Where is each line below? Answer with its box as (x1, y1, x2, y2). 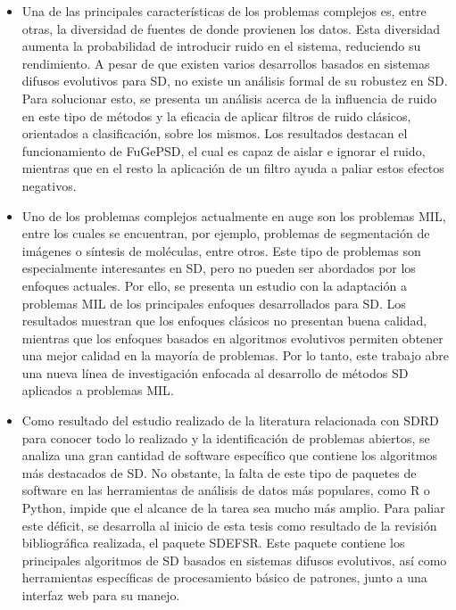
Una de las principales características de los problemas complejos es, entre (21, 2, 427, 20)
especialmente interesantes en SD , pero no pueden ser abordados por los (21, 259, 416, 277)
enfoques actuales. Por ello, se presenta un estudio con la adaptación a (21, 276, 407, 294)
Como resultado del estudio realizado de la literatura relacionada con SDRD (21, 411, 439, 430)
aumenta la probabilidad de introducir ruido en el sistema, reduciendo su (21, 37, 421, 55)
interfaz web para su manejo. (21, 586, 180, 604)
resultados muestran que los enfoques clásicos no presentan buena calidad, (21, 311, 427, 330)
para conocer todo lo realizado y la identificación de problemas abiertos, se (21, 428, 430, 447)
